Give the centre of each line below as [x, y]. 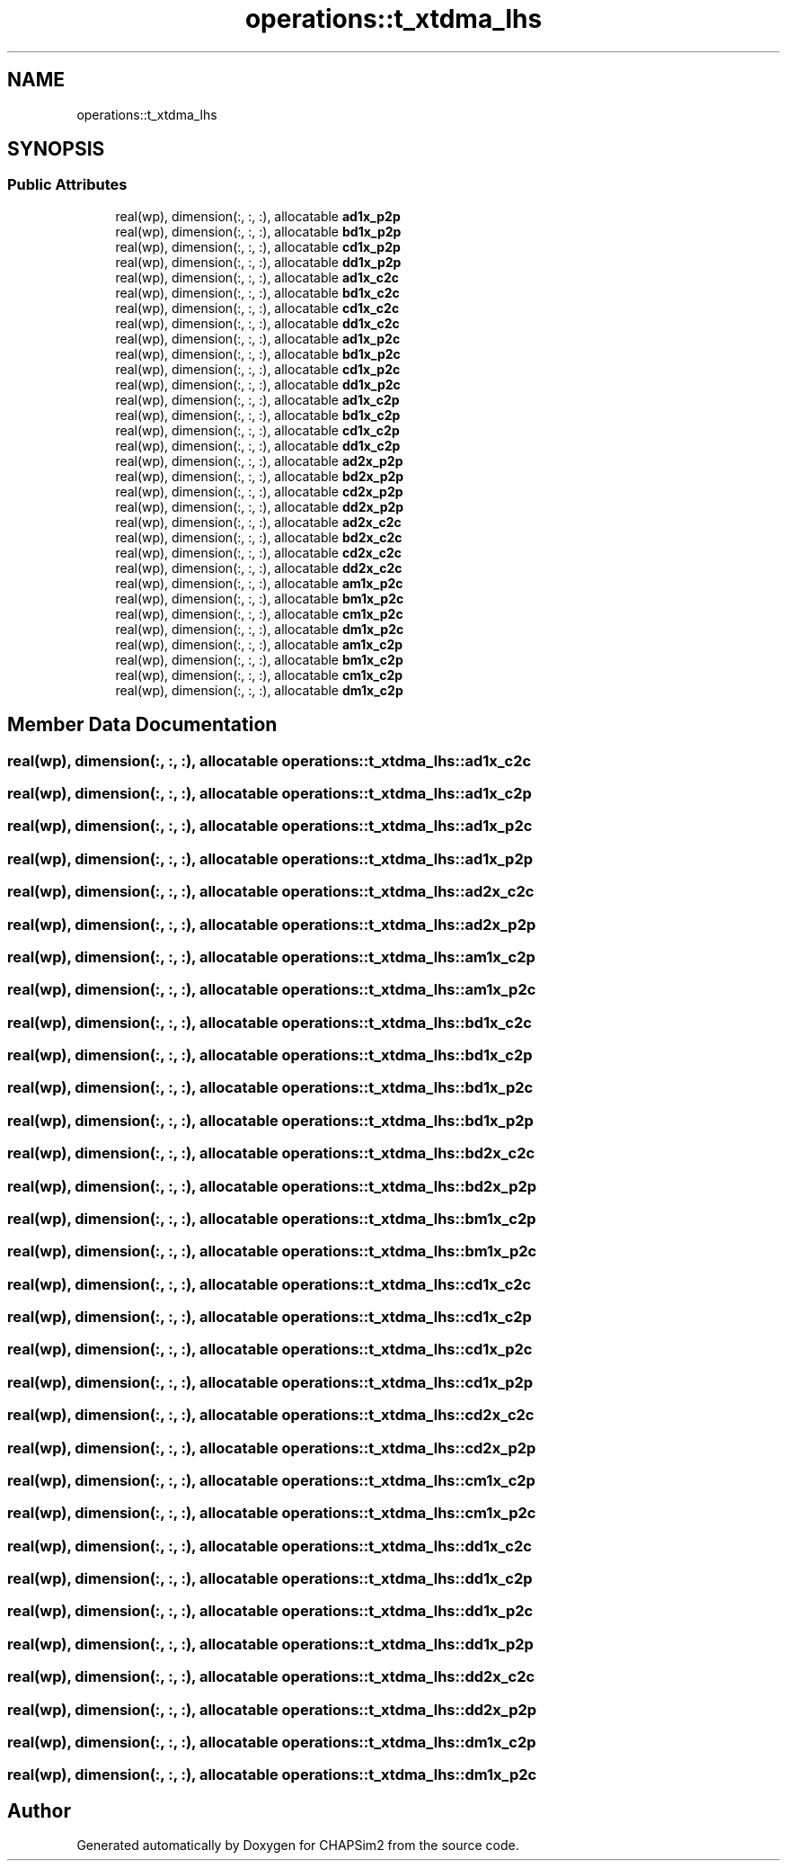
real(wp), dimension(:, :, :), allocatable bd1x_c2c [257, 292]
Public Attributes [67, 185]
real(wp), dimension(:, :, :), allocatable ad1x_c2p [257, 399]
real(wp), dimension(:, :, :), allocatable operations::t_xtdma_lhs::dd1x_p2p [270, 1644]
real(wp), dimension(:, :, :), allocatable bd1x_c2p [258, 415]
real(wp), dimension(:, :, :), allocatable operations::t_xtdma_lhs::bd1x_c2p [270, 1055]
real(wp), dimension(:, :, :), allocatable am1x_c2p [259, 644]
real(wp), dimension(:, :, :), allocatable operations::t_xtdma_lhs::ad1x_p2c [270, 826]
